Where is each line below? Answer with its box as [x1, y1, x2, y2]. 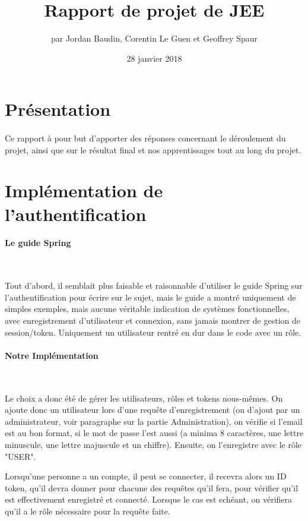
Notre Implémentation [5, 349, 99, 361]
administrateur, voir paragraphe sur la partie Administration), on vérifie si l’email [5, 415, 303, 427]
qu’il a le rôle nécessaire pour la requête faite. [5, 504, 170, 517]
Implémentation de [5, 178, 163, 203]
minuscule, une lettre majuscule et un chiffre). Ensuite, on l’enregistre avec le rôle [5, 438, 301, 450]
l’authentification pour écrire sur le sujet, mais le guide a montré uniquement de [5, 291, 296, 303]
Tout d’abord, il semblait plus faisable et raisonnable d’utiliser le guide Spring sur [5, 279, 303, 292]
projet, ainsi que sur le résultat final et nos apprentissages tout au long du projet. [5, 143, 301, 156]
